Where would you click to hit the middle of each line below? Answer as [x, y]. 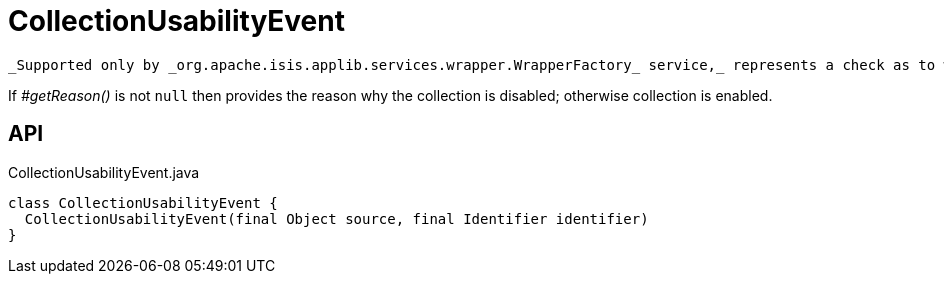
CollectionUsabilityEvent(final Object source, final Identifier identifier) [336, 218]
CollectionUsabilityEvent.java [104, 172]
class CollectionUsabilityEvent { [143, 202]
